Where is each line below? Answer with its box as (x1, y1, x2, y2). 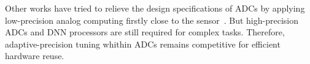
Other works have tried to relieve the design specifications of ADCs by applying (5, 2, 305, 14)
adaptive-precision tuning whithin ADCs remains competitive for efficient (5, 37, 281, 50)
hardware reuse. (5, 49, 64, 62)
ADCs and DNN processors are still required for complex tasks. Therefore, (5, 26, 285, 38)
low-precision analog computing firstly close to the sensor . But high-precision (5, 13, 298, 26)
